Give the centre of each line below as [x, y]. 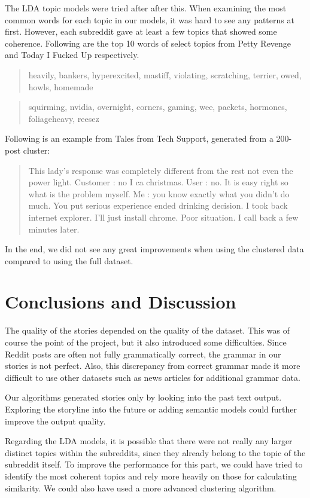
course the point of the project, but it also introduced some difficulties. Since [146, 342]
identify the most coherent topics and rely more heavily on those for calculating [151, 476]
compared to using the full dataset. [69, 260]
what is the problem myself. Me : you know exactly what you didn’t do [159, 193]
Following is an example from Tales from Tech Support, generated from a [139, 138]
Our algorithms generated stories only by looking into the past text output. [143, 397]
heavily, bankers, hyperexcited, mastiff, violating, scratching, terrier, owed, [165, 74]
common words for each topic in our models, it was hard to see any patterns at [150, 19]
